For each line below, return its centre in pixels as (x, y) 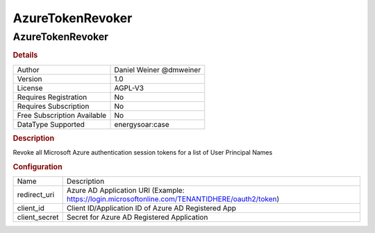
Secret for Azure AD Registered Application (137, 217)
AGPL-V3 (129, 88)
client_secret (38, 217)
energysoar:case (142, 124)
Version (30, 78)
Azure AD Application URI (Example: (125, 191)
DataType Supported (51, 124)
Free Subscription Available (62, 115)
